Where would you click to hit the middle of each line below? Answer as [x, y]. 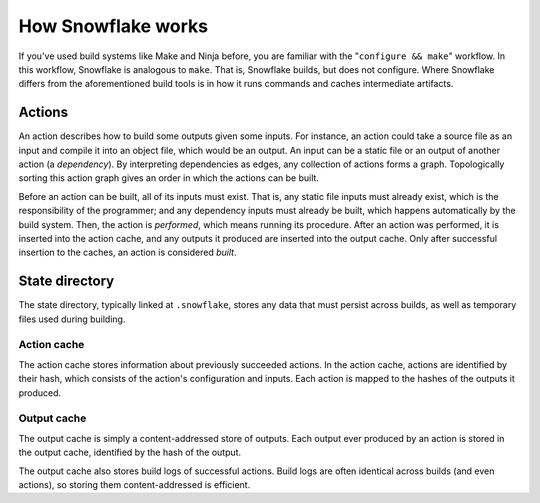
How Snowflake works [113, 26]
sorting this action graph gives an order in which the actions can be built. [169, 178]
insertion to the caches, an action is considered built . [127, 252]
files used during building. [72, 319]
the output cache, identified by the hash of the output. [130, 452]
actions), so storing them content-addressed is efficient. [134, 484]
